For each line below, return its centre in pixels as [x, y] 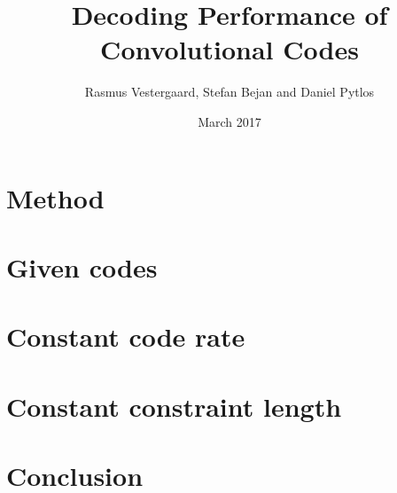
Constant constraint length [174, 406]
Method [55, 197]
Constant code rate [126, 336]
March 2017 [230, 121]
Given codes [82, 266]
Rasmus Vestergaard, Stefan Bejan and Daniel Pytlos [230, 92]
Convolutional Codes [230, 49]
